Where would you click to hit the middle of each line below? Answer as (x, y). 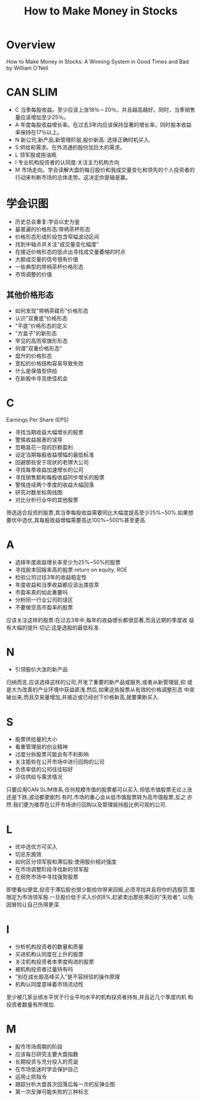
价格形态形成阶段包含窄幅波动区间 (57, 236)
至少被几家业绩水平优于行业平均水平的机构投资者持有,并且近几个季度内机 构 (100, 997)
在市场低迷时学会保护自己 (46, 1069)
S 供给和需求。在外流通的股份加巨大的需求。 (70, 147)
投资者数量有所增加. (31, 1005)
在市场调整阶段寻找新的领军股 (52, 869)
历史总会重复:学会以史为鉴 (47, 221)
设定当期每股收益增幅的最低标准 (54, 455)
